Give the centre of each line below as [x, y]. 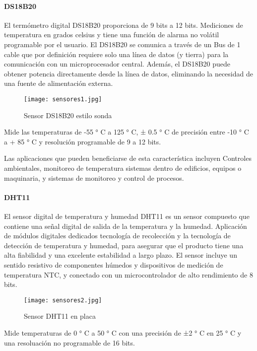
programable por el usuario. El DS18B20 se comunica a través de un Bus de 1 [122, 44]
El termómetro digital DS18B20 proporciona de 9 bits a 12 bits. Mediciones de [124, 25]
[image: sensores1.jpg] [63, 99]
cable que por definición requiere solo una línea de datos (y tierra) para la [116, 54]
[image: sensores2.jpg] [63, 300]
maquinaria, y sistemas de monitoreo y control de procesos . [94, 177]
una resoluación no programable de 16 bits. [69, 342]
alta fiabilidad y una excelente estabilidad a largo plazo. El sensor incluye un [121, 255]
